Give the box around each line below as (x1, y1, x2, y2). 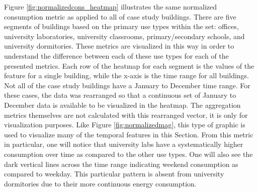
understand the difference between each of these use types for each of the (4, 50, 229, 61)
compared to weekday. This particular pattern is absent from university (4, 168, 224, 179)
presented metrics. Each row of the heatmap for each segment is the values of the (4, 60, 254, 71)
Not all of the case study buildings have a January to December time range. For (4, 80, 250, 90)
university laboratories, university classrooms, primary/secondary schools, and (4, 31, 245, 41)
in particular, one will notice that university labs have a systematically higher (4, 139, 243, 149)
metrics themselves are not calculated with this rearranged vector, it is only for (4, 109, 248, 120)
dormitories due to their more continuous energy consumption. (4, 178, 197, 188)
